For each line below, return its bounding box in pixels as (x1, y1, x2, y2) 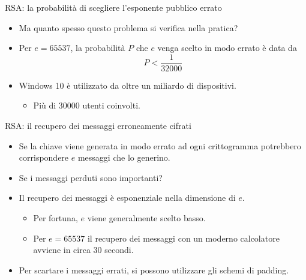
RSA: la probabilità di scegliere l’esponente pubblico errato (5, 1, 222, 13)
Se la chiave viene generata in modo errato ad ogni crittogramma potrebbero (19, 139, 301, 152)
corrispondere (19, 151, 69, 164)
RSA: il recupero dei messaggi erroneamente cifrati (5, 119, 191, 132)
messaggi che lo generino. (77, 151, 170, 164)
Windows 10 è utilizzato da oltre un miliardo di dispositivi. (19, 79, 236, 91)
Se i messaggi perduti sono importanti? (19, 171, 163, 183)
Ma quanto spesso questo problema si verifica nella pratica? (19, 21, 238, 34)
